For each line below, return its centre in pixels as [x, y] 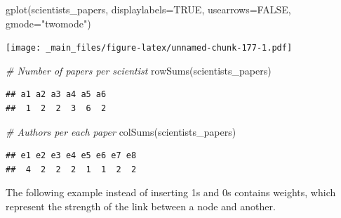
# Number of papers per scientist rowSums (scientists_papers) [139, 70]
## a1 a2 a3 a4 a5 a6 [56, 95]
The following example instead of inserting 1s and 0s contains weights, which [171, 192]
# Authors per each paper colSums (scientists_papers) [121, 131]
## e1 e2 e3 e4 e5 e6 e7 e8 [71, 156]
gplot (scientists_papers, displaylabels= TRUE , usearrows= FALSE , [148, 9]
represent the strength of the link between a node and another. [141, 206]
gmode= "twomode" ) [48, 23]
